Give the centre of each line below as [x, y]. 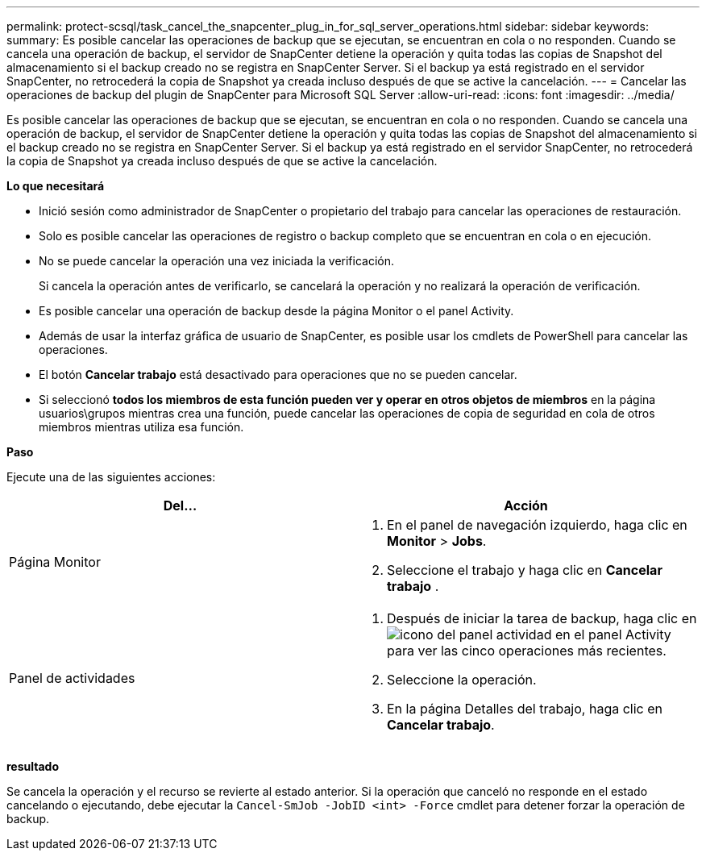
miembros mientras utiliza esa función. [141, 427]
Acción [526, 505]
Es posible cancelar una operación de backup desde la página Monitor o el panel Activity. [276, 311]
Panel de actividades [72, 678]
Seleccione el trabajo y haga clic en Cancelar [525, 570]
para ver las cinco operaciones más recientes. [527, 651]
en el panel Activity [613, 634]
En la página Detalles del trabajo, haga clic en [525, 709]
